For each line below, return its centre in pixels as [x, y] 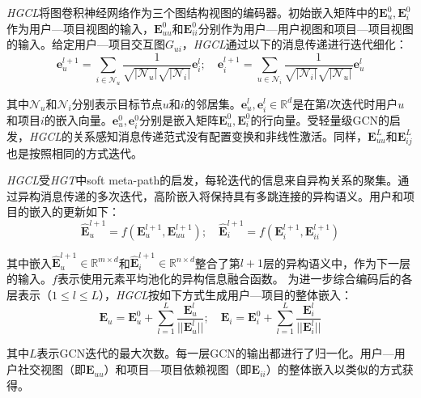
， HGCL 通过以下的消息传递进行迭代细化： [294, 44]
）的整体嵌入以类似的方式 [334, 369]
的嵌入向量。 [78, 119]
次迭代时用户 [364, 103]
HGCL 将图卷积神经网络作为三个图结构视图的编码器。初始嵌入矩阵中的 [193, 12]
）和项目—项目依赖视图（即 [178, 369]
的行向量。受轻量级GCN [315, 119]
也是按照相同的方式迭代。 [74, 152]
